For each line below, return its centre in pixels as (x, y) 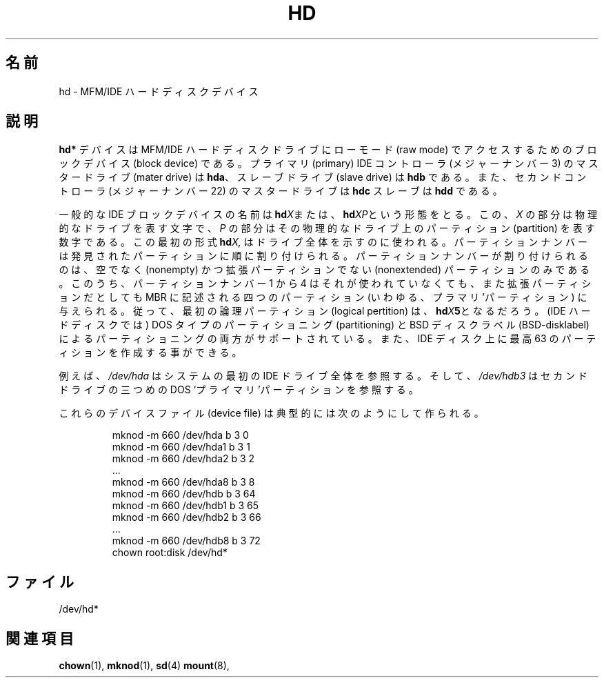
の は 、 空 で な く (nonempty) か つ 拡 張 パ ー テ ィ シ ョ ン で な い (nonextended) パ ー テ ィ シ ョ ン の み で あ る (324, 270)
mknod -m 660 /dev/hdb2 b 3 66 (187, 517)
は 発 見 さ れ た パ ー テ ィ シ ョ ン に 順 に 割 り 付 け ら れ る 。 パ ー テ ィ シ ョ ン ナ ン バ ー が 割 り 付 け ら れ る (323, 256)
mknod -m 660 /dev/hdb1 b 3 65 (185, 506)
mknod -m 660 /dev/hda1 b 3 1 (181, 447)
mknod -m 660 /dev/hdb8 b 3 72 (186, 541)
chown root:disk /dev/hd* (170, 553)
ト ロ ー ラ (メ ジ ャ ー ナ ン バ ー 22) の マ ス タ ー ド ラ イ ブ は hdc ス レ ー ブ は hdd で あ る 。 (281, 191)
